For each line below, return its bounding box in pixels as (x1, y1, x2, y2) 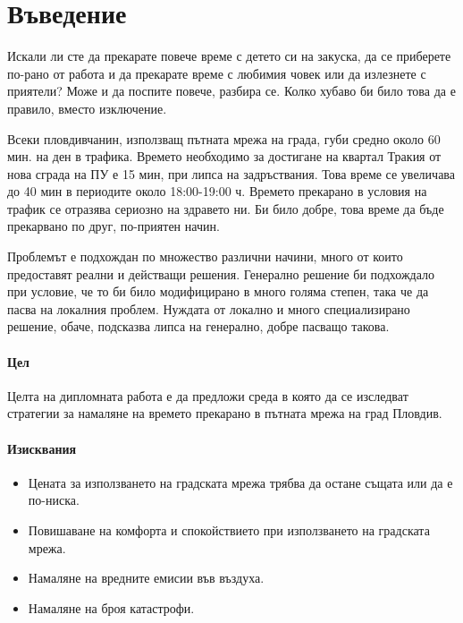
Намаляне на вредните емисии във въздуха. (28, 568, 265, 587)
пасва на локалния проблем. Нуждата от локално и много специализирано (7, 299, 410, 318)
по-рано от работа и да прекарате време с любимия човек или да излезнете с (7, 64, 426, 82)
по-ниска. (28, 491, 80, 509)
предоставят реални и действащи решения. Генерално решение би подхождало (7, 264, 435, 283)
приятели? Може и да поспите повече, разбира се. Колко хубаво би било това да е (7, 81, 456, 100)
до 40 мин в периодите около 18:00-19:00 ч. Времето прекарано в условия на (7, 182, 427, 201)
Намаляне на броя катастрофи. (28, 598, 195, 617)
